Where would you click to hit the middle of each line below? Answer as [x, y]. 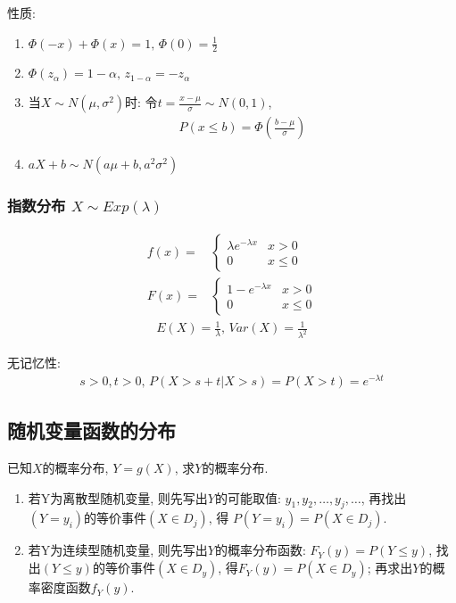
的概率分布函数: [261, 550]
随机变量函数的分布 [91, 430]
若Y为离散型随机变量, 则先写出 [118, 497]
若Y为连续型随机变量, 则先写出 [118, 550]
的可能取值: [248, 497]
